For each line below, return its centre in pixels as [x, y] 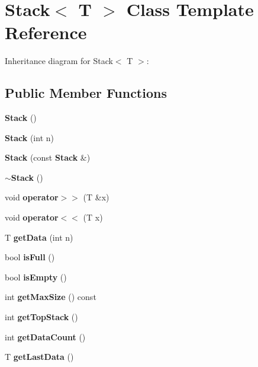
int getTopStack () [41, 317]
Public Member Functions [86, 93]
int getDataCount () [45, 336]
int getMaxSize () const [51, 297]
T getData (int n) [39, 237]
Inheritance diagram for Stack [59, 61]
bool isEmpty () [36, 277]
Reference [46, 32]
